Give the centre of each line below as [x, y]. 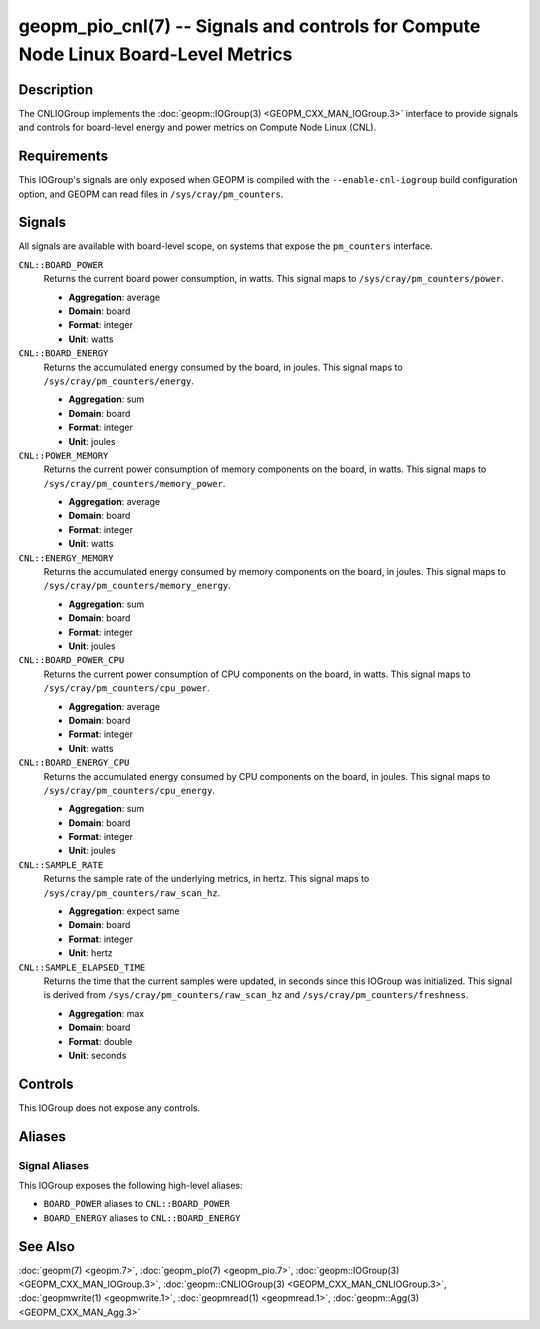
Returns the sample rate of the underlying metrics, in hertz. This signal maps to [206, 879]
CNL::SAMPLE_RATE [61, 864]
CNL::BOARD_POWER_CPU [71, 660]
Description [56, 89]
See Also [46, 1246]
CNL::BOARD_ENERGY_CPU [74, 763]
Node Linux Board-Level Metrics [155, 54]
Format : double [100, 1041]
